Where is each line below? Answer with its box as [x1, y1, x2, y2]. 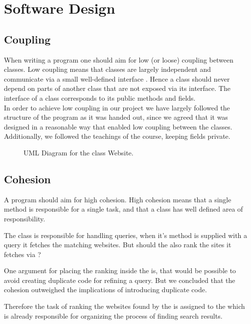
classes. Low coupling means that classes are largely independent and [4, 64, 211, 74]
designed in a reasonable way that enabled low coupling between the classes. [4, 121, 232, 131]
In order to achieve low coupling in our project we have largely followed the [4, 102, 230, 112]
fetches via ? [4, 249, 41, 259]
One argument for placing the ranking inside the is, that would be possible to [4, 265, 236, 276]
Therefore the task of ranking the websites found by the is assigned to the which [4, 301, 245, 311]
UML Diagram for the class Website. [23, 147, 134, 157]
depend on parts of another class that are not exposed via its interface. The [4, 83, 230, 93]
